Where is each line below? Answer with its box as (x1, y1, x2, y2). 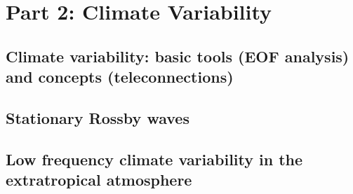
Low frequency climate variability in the (6, 148, 303, 169)
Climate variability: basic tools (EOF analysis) (6, 45, 349, 67)
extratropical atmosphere (6, 169, 192, 190)
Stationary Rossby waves (6, 106, 189, 128)
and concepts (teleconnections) (6, 66, 234, 88)
